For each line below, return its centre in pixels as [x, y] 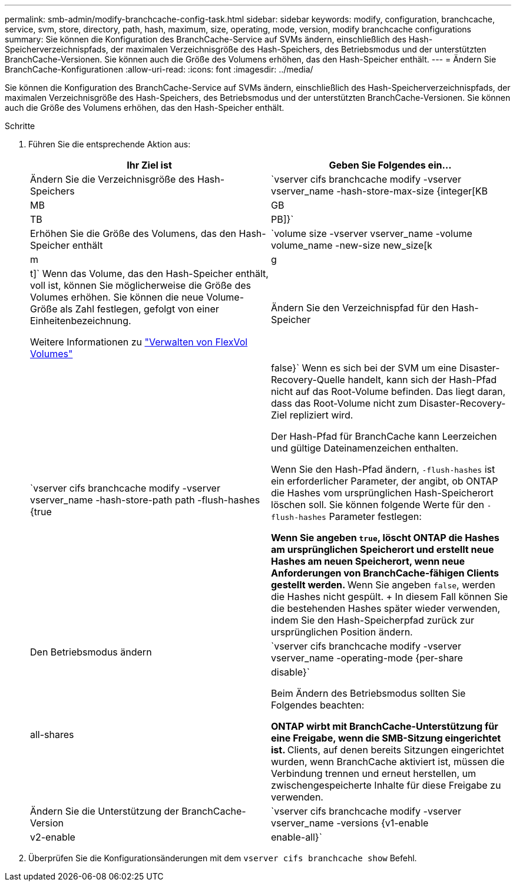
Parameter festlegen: [375, 516]
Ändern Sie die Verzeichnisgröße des [113, 179]
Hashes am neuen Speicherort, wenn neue [368, 561]
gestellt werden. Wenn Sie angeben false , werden [383, 585]
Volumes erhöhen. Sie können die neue [117, 297]
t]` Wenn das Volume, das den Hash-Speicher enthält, [149, 274]
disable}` [290, 672]
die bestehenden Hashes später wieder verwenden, [386, 608]
